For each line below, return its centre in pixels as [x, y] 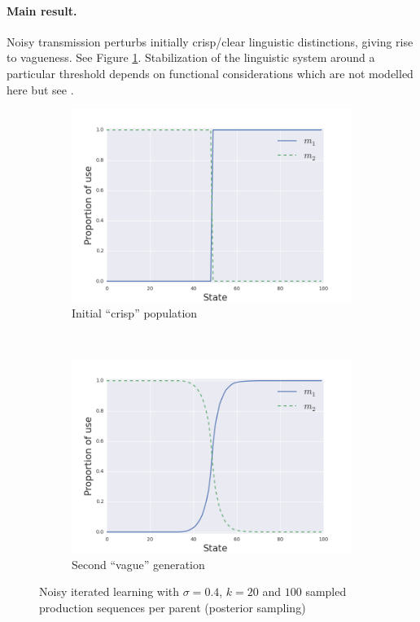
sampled [326, 591]
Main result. [42, 10]
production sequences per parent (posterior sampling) [173, 607]
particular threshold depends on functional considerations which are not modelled [210, 73]
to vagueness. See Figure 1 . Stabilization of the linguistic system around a [191, 57]
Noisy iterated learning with [109, 591]
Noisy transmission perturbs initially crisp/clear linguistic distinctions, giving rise [210, 41]
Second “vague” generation [138, 564]
